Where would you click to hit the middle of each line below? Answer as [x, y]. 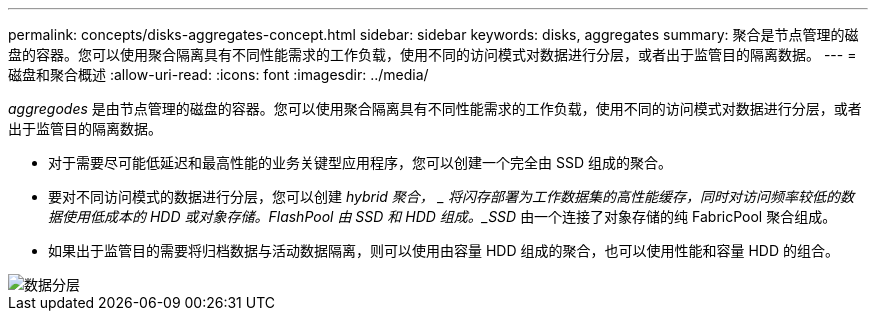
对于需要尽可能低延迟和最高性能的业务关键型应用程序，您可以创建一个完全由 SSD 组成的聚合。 [360, 162]
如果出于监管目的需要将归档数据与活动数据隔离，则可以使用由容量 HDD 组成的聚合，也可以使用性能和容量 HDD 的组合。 [443, 250]
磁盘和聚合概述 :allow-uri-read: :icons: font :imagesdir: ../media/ [218, 74]
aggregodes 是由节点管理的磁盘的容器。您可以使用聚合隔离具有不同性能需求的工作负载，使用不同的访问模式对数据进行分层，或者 [435, 108]
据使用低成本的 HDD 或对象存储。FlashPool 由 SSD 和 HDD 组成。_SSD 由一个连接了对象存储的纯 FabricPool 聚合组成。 [442, 216]
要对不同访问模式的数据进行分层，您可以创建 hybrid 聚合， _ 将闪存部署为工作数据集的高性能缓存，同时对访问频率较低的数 [451, 196]
